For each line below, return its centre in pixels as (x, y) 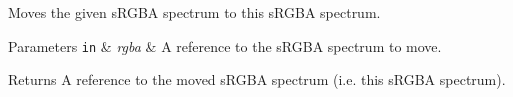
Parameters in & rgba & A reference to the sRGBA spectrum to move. (225, 45)
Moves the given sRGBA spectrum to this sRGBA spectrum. (194, 12)
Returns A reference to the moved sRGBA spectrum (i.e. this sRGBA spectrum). (257, 79)
